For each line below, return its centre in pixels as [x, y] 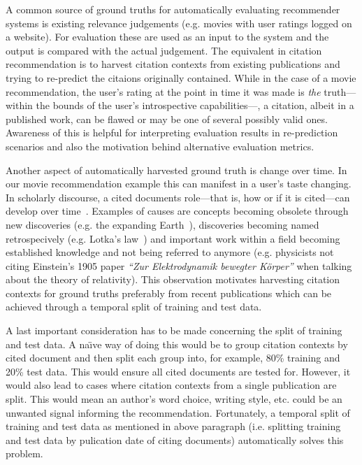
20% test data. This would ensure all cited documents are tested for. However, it [178, 371]
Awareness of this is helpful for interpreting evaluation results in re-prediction [172, 133]
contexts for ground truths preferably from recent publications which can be [169, 293]
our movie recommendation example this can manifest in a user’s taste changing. [179, 184]
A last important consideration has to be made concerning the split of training [174, 330]
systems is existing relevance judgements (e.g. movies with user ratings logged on [179, 23]
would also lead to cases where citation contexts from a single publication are [171, 385]
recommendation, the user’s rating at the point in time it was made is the [163, 91]
